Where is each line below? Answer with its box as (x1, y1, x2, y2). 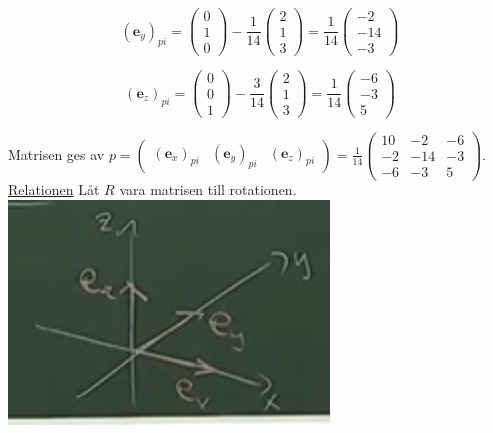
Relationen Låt (8, 179, 100, 200)
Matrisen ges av (8, 143, 105, 164)
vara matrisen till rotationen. (119, 179, 297, 200)
